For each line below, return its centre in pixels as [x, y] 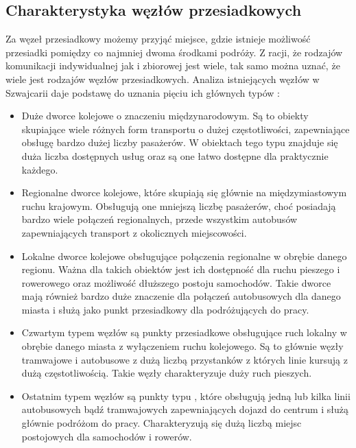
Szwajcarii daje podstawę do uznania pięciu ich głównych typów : [143, 92]
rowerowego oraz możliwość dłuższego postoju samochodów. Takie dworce [176, 282]
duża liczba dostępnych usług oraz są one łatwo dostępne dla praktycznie [175, 155]
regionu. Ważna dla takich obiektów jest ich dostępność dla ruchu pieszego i [181, 269]
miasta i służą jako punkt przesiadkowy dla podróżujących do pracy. [165, 309]
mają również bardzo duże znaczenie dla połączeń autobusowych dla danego [181, 296]
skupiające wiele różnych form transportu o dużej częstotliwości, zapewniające [186, 129]
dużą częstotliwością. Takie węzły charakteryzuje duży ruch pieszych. [167, 373]
